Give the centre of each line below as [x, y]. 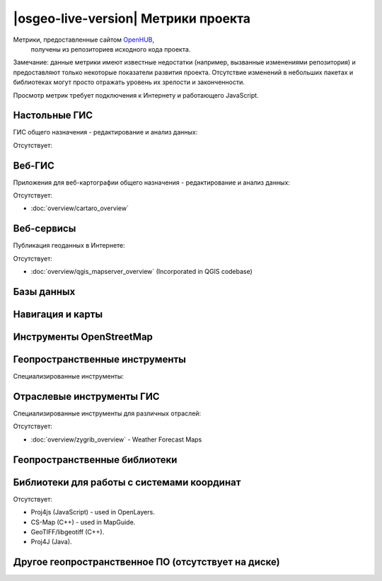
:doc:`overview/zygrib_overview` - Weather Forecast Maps [116, 439]
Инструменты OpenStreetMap [83, 337]
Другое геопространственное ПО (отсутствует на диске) [146, 562]
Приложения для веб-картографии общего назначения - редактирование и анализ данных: [151, 182]
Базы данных [44, 291]
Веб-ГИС [34, 165]
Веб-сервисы [45, 229]
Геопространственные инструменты [100, 360]
